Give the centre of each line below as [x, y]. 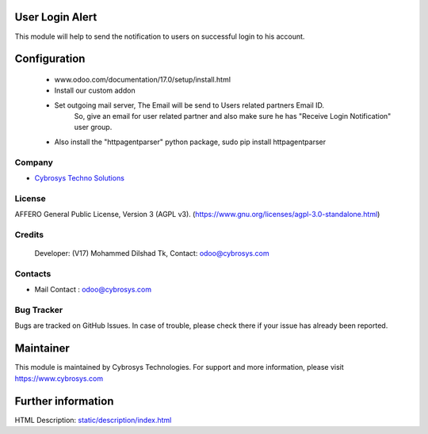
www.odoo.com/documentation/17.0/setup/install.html [143, 79]
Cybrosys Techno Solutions [79, 178]
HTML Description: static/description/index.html [93, 420]
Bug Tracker [39, 310]
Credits [29, 234]
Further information [64, 401]
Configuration [50, 59]
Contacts [33, 273]
